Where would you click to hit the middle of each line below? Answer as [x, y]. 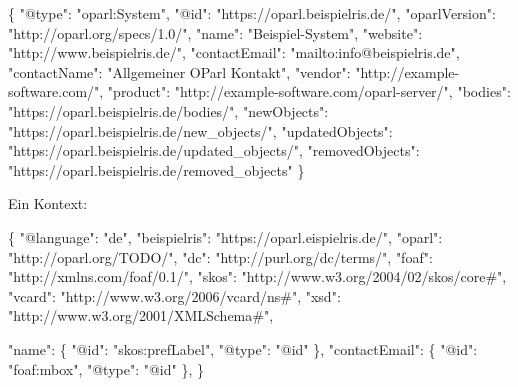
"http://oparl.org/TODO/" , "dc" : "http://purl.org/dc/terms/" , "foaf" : [220, 256]
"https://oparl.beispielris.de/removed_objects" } [156, 169]
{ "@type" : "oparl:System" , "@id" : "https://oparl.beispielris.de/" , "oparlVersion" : [252, 13]
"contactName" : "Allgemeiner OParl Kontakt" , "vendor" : [179, 71]
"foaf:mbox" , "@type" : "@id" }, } [106, 368]
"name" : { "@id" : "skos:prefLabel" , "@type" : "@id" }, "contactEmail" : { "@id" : [243, 348]
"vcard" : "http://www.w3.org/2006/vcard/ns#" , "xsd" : [174, 295]
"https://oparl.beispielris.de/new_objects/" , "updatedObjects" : [200, 130]
